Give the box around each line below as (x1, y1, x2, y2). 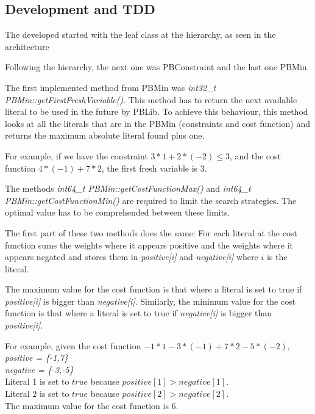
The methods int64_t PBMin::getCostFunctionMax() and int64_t (5, 182, 251, 195)
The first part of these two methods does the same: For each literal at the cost (5, 226, 297, 239)
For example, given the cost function (5, 339, 141, 352)
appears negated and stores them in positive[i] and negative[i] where (5, 250, 258, 263)
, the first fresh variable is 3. (101, 161, 207, 174)
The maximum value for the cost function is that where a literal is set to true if (5, 283, 302, 296)
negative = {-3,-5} (5, 363, 74, 376)
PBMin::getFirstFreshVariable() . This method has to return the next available (5, 93, 297, 106)
